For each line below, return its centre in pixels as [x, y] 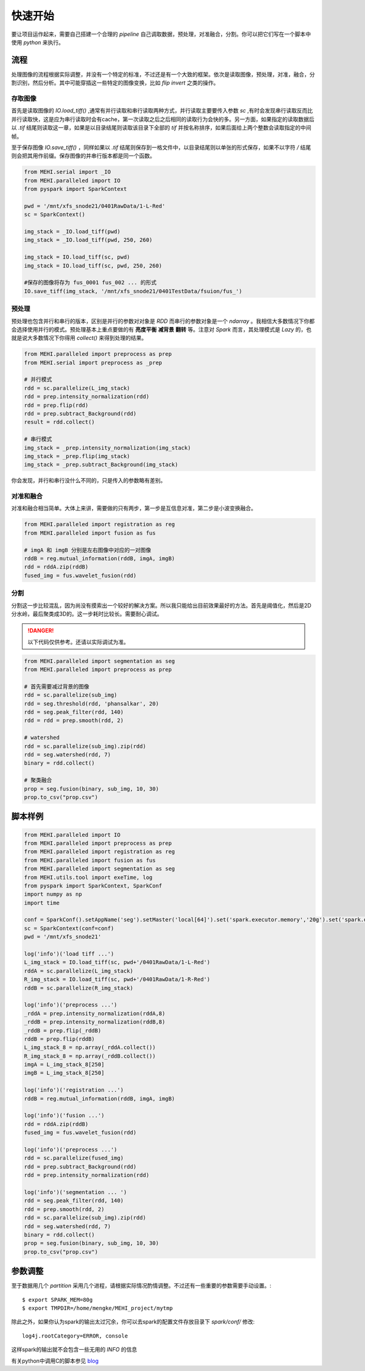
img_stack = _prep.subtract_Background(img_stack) [101, 465]
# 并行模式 [38, 380]
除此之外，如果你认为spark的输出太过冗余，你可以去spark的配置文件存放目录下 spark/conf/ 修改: [133, 1322]
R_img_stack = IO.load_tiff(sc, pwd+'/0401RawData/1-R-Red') [117, 980]
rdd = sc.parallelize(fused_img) [74, 1158]
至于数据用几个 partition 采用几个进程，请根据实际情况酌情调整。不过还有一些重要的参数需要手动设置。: [141, 1286]
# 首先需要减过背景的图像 [57, 686]
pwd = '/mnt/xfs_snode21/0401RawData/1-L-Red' [95, 206]
